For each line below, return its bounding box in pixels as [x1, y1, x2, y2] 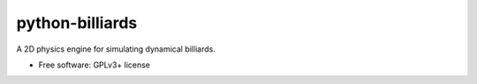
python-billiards [16, 13, 138, 32]
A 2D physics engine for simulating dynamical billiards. [16, 44, 216, 54]
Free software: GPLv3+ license [38, 59, 150, 70]
